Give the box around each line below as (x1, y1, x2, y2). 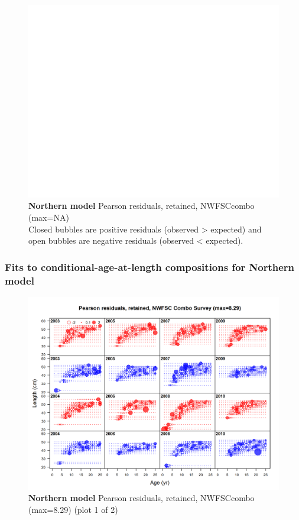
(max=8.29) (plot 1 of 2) (28, 503, 118, 516)
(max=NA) (28, 211, 69, 224)
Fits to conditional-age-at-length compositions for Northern (5, 259, 295, 274)
